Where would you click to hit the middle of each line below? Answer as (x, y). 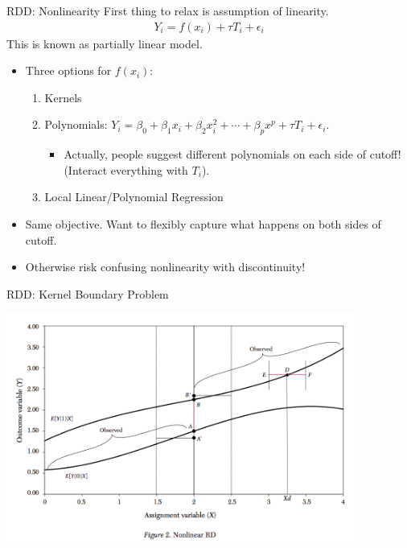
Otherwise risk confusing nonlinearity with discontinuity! (165, 267)
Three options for (68, 70)
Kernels (63, 97)
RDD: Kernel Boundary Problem (88, 293)
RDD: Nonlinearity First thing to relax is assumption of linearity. (168, 10)
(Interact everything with (126, 169)
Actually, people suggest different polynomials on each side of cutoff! (232, 154)
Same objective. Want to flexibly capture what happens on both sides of (203, 223)
